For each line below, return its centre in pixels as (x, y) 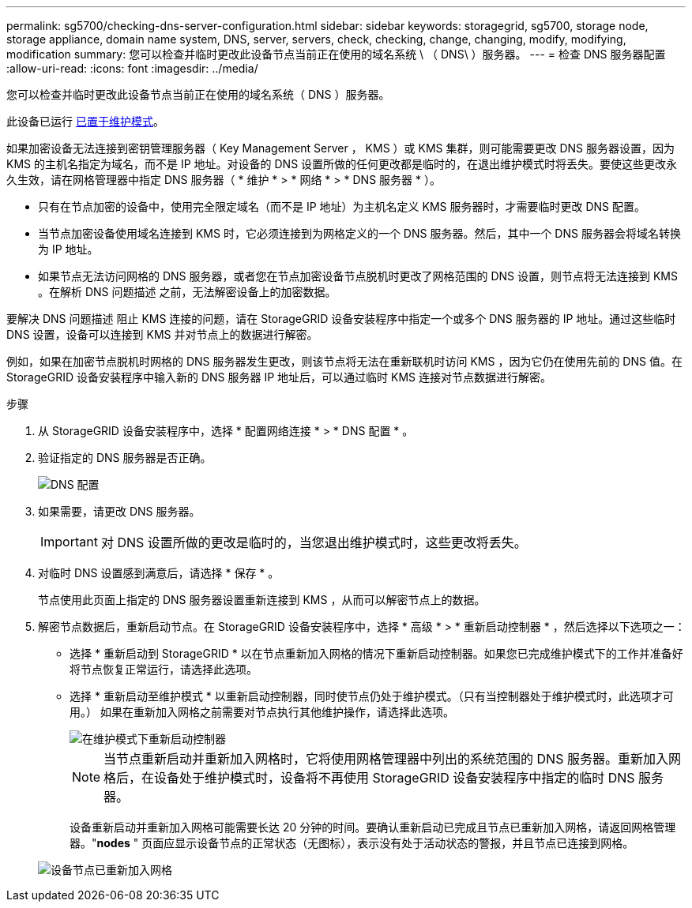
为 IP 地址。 (68, 249)
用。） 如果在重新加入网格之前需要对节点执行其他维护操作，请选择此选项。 (262, 712)
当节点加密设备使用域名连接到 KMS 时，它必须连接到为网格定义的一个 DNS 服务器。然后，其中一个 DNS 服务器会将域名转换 (359, 233)
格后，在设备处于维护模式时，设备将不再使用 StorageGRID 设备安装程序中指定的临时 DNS (369, 778)
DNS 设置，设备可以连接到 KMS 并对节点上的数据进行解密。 (162, 334)
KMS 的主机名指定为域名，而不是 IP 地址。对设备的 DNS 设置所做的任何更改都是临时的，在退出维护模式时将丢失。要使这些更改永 (342, 164)
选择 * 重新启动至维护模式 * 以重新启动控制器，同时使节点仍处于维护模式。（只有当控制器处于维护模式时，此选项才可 (372, 696)
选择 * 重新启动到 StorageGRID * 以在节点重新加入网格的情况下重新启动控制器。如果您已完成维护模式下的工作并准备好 (376, 653)
